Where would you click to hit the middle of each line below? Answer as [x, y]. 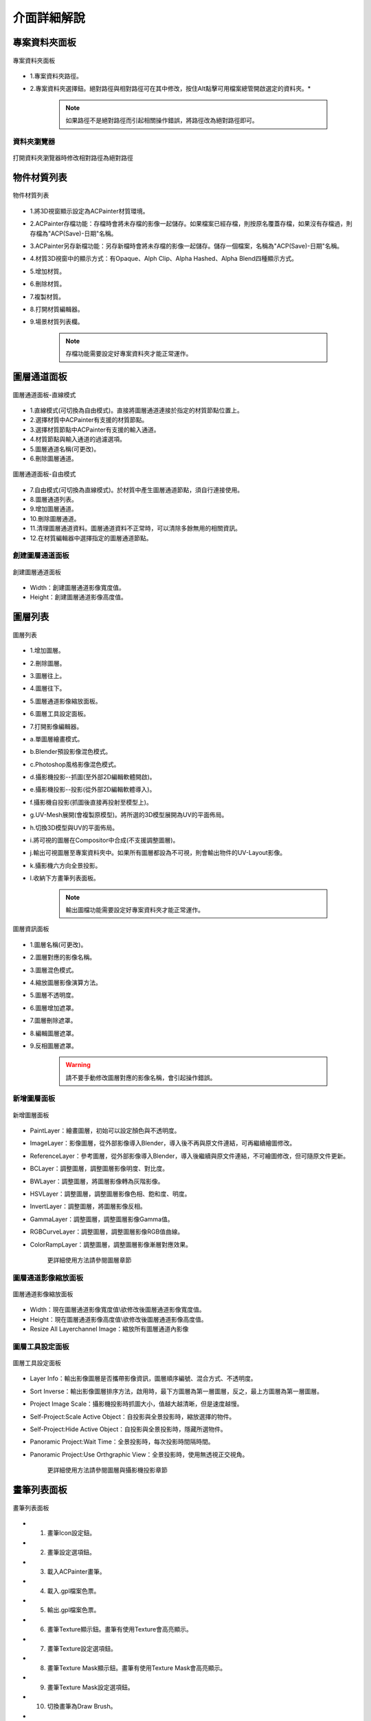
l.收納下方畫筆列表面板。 [65, 878]
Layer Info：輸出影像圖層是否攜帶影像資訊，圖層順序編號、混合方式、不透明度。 [143, 1379]
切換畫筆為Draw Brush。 [82, 1707]
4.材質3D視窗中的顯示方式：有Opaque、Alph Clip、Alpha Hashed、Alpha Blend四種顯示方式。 [164, 259]
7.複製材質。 [47, 297]
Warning [78, 1065]
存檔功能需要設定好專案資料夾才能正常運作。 [129, 354]
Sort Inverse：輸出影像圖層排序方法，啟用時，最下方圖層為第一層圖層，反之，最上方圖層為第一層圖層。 [176, 1391]
